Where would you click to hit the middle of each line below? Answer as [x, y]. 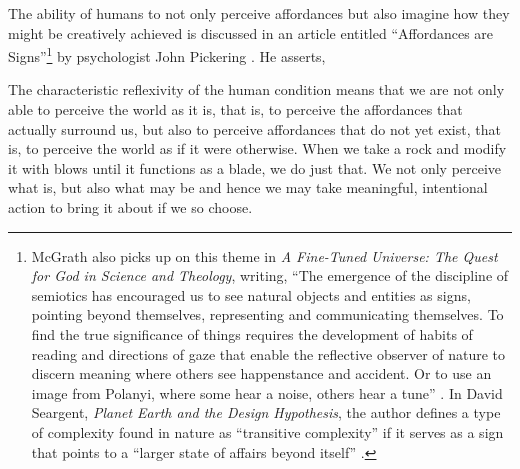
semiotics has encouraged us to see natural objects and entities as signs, [251, 294]
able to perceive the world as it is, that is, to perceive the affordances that [235, 109]
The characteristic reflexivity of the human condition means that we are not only [256, 89]
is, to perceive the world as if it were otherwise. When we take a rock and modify [257, 148]
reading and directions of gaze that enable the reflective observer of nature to [268, 353]
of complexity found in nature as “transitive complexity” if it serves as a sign [267, 431]
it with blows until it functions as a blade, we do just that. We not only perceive [255, 167]
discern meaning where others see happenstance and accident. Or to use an [261, 373]
